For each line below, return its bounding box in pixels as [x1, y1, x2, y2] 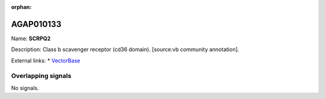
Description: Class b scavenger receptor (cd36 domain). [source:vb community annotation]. [11, 46, 240, 53]
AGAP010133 [11, 19, 61, 29]
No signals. [11, 84, 39, 91]
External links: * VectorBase [11, 57, 81, 64]
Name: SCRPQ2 [11, 35, 51, 42]
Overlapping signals [11, 72, 72, 80]
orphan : [11, 4, 32, 10]
